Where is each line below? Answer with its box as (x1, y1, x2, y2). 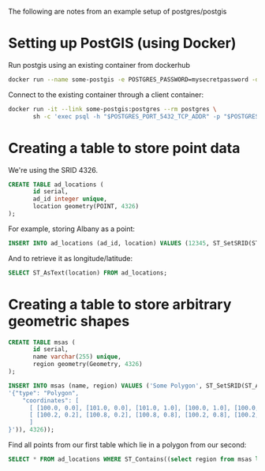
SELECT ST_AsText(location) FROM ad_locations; (8, 268, 168, 277)
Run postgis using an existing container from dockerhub (8, 60, 191, 69)
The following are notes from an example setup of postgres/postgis (8, 7, 227, 16)
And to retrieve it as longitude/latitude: (8, 253, 132, 263)
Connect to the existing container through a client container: (8, 90, 204, 99)
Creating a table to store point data (8, 139, 241, 157)
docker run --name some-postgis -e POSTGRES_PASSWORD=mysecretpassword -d (8, 75, 259, 84)
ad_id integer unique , (32, 195, 108, 204)
